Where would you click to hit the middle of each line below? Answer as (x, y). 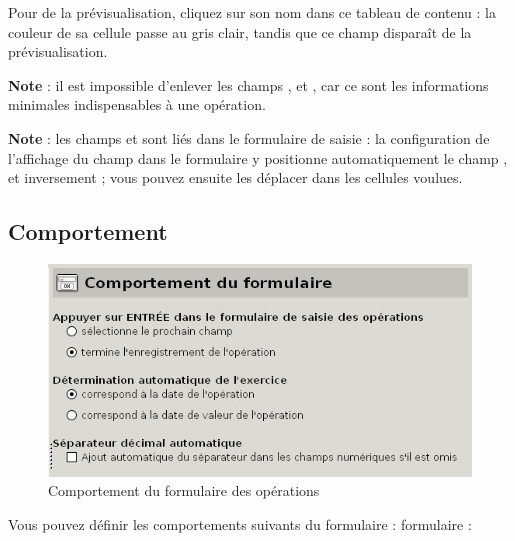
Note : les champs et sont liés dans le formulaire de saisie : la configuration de (249, 137)
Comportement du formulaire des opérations (184, 490)
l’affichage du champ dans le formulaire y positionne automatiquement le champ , (258, 157)
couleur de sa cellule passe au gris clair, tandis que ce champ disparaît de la (240, 31)
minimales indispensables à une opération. (137, 104)
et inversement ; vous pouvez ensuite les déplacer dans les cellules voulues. (235, 177)
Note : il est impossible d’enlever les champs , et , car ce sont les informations (248, 84)
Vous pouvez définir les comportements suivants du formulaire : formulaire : (240, 523)
